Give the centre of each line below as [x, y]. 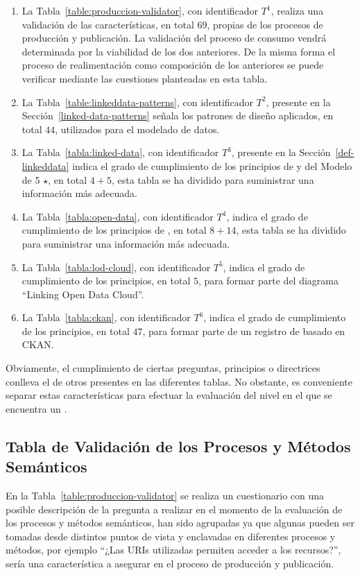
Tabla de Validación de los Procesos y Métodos [178, 446]
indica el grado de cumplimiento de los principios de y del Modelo [212, 165]
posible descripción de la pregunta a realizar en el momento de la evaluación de [174, 509]
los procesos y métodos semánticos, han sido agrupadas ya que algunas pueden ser [180, 523]
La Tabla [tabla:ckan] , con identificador [106, 317]
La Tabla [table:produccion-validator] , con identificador [140, 10]
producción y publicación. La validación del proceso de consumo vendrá [174, 38]
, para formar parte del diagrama [268, 281]
